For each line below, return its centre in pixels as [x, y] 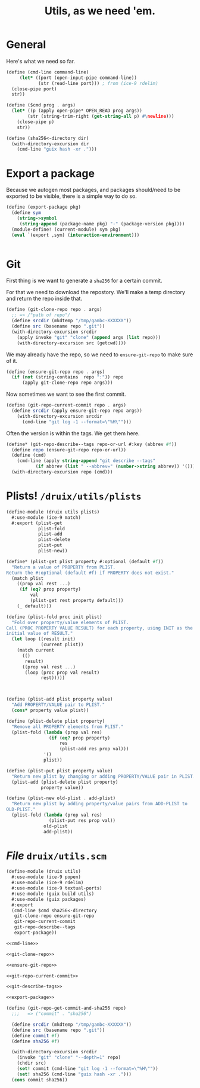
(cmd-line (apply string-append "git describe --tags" [86, 461]
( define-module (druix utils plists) [53, 512]
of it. [12, 360]
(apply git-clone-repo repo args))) [67, 383]
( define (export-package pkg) [44, 207]
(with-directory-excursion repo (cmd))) [62, 472]
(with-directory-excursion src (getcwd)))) [72, 343]
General [26, 45]
